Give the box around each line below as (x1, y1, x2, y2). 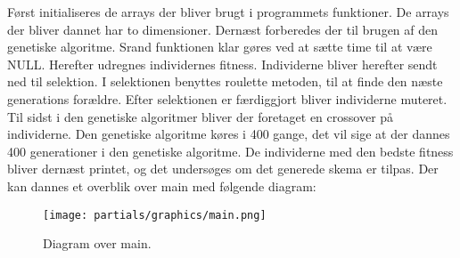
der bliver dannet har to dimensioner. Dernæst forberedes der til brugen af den (7, 20, 439, 38)
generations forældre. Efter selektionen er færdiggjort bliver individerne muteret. (7, 89, 448, 108)
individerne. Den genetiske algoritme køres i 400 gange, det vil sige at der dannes (7, 125, 450, 143)
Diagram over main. (43, 234, 152, 253)
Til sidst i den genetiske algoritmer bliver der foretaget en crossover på (7, 107, 394, 125)
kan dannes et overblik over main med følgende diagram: (7, 176, 316, 195)
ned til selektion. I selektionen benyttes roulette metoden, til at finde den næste (7, 72, 443, 91)
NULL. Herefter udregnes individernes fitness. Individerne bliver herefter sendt (7, 54, 438, 73)
